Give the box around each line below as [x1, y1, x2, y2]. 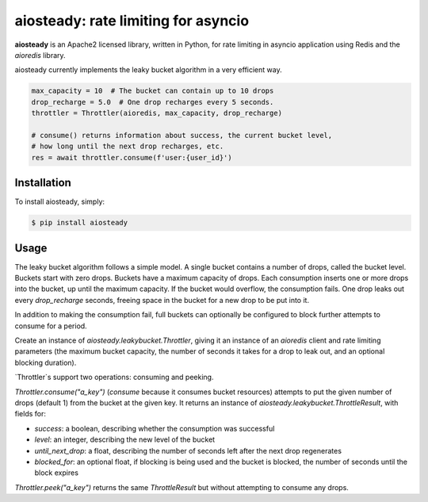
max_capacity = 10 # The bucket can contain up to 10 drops [31, 86, 274, 95]
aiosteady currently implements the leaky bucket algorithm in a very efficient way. [14, 65, 282, 75]
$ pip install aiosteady [31, 218, 128, 228]
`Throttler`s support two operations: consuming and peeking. [14, 373, 214, 382]
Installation [14, 176, 71, 190]
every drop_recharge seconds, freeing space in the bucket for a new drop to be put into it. [14, 295, 309, 305]
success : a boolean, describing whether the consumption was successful [34, 423, 275, 433]
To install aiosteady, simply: [14, 197, 105, 206]
